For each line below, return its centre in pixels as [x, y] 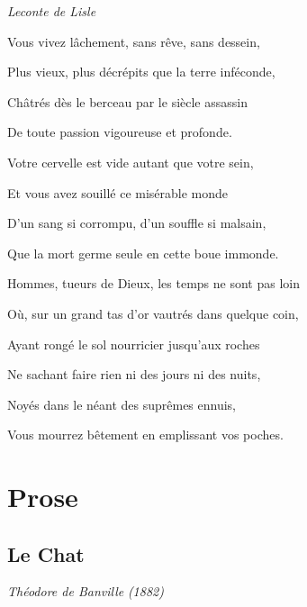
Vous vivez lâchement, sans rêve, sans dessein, [134, 41]
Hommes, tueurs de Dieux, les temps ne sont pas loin [153, 283]
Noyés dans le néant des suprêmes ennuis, [122, 404]
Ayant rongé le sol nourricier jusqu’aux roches [134, 344]
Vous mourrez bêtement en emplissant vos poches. [145, 435]
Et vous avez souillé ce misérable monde [118, 192]
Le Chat [46, 553]
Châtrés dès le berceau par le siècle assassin [127, 101]
